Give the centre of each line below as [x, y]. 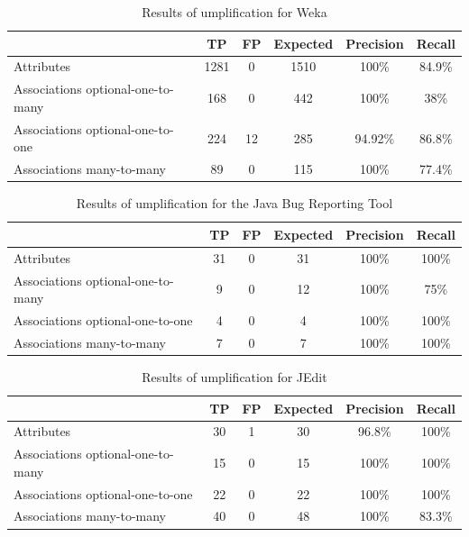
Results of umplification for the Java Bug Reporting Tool [234, 203]
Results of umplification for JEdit [234, 376]
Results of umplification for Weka [234, 12]
